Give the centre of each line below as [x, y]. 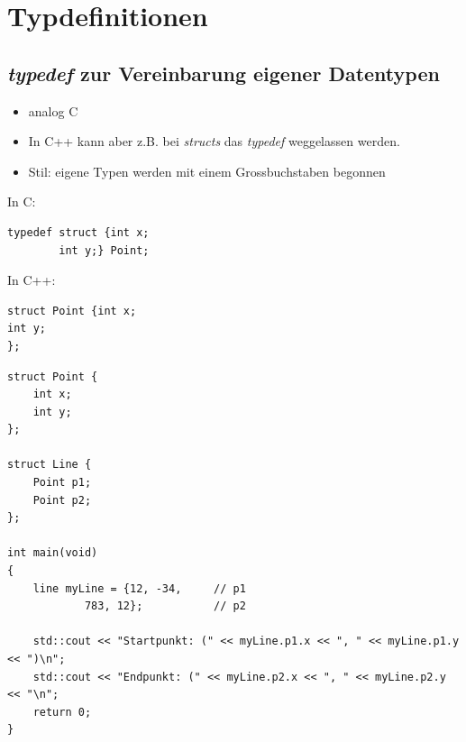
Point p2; [62, 500]
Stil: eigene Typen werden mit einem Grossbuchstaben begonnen [207, 171]
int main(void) [53, 553]
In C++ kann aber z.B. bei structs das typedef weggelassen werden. [214, 141]
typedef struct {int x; [78, 232]
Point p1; [62, 483]
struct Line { [50, 465]
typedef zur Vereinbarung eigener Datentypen [224, 73]
